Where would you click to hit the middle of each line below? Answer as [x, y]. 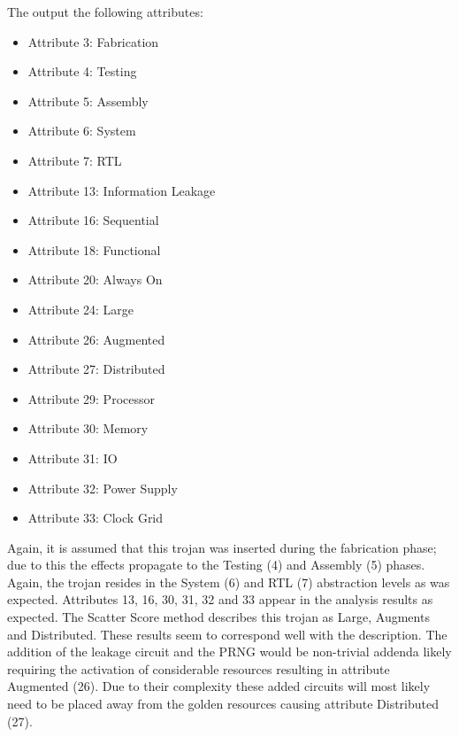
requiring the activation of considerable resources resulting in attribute [199, 668]
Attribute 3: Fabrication [93, 41]
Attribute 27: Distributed [96, 369]
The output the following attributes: [105, 12]
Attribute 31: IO [73, 458]
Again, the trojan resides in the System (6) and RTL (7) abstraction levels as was [229, 582]
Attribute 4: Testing [82, 71]
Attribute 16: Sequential [93, 220]
